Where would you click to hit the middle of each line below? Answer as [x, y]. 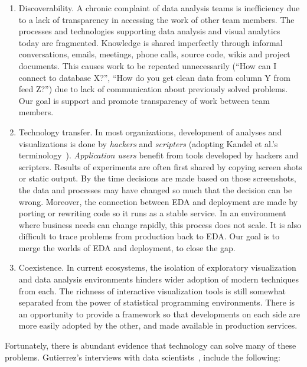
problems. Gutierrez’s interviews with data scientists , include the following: [143, 357]
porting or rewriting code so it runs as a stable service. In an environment [152, 213]
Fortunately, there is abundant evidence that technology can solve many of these [151, 345]
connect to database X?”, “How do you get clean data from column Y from [154, 77]
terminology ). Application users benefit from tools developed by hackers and [159, 155]
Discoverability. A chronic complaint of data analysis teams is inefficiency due [159, 8]
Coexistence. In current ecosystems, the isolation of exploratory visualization [157, 267]
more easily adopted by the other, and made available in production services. [158, 325]
